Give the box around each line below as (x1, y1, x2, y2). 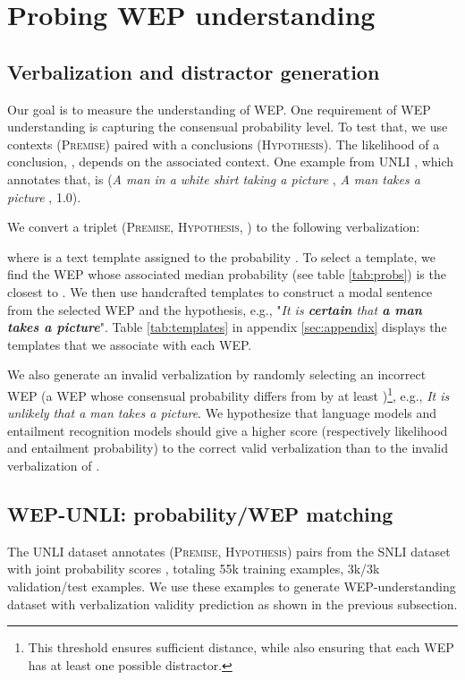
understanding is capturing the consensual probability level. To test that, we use (7, 117, 448, 136)
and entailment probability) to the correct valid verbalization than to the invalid (7, 438, 448, 457)
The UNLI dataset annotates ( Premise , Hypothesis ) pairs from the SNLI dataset (7, 541, 451, 560)
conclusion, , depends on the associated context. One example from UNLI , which (7, 152, 454, 171)
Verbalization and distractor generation (7, 57, 380, 85)
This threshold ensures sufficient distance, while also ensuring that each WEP (28, 638, 454, 657)
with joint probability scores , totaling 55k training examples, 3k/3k (7, 559, 380, 578)
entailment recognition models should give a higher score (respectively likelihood (7, 421, 448, 439)
